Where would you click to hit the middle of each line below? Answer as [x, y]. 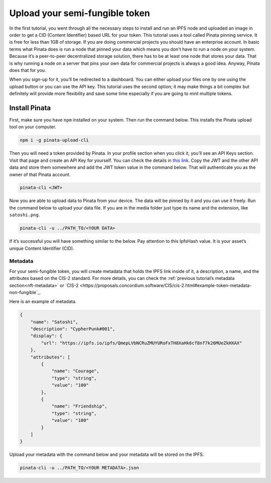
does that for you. [28, 70]
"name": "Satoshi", [54, 322]
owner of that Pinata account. [40, 174]
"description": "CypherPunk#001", [73, 329]
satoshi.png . [25, 215]
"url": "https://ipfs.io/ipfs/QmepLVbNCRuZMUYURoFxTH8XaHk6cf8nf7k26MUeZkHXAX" [142, 343]
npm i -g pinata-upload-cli [54, 140]
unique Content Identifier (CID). [42, 248]
